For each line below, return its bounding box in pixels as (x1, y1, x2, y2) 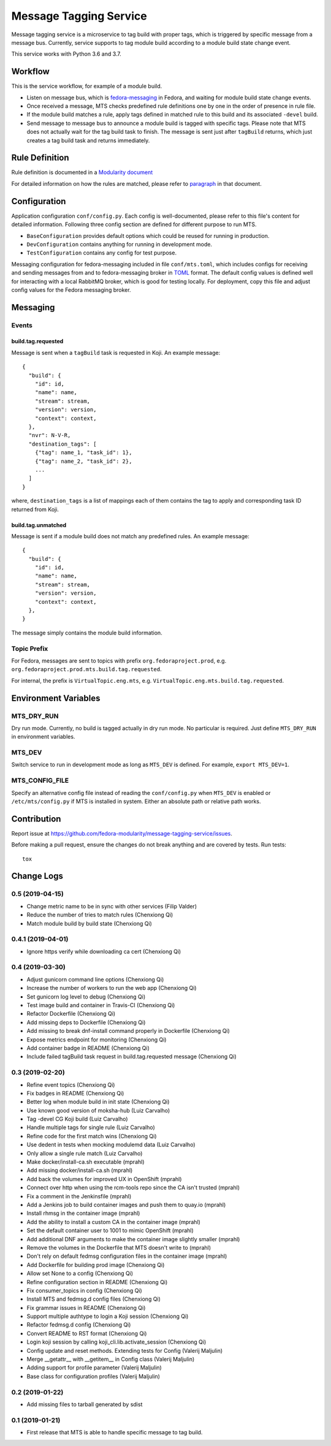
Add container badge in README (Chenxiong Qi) (26, 1044, 150, 1051)
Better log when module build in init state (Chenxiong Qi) (26, 1098, 170, 1106)
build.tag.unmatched (11, 521, 67, 528)
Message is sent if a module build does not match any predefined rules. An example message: (11, 532, 249, 539)
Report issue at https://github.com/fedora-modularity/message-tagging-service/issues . (11, 829, 232, 837)
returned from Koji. (11, 506, 59, 513)
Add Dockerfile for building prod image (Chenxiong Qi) (26, 1261, 165, 1268)
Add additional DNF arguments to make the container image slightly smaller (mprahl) (26, 1235, 240, 1242)
